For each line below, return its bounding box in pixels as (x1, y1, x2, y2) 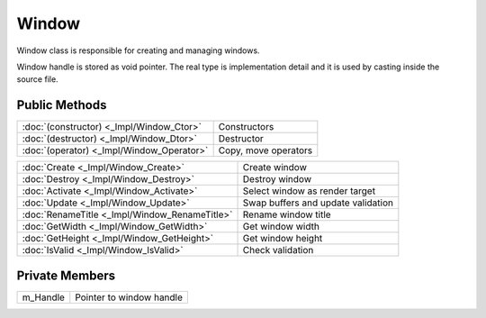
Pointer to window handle (75, 291, 184, 304)
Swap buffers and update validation (242, 196, 394, 209)
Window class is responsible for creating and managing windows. (16, 45, 260, 56)
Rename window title (242, 208, 332, 221)
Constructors (218, 121, 274, 133)
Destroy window (242, 173, 312, 186)
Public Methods (16, 97, 107, 113)
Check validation (242, 244, 314, 257)
